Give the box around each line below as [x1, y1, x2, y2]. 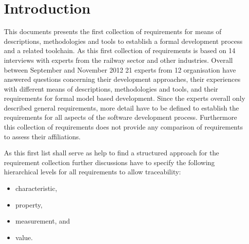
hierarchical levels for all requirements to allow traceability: [4, 167, 181, 177]
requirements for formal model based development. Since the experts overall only [4, 93, 246, 103]
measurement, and [15, 216, 70, 226]
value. [15, 232, 33, 242]
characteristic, [15, 183, 57, 193]
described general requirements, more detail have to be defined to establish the [4, 102, 239, 113]
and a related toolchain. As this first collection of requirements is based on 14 [4, 45, 236, 56]
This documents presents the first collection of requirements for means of [4, 26, 222, 37]
